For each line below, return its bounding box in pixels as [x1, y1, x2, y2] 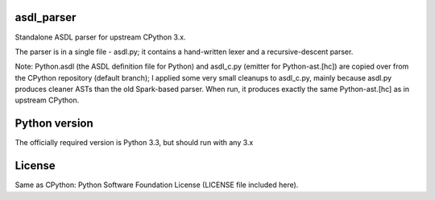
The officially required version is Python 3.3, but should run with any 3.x [14, 138, 254, 148]
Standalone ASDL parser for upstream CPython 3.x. [14, 32, 186, 42]
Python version [14, 117, 94, 131]
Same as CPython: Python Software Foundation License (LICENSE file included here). [14, 180, 299, 190]
